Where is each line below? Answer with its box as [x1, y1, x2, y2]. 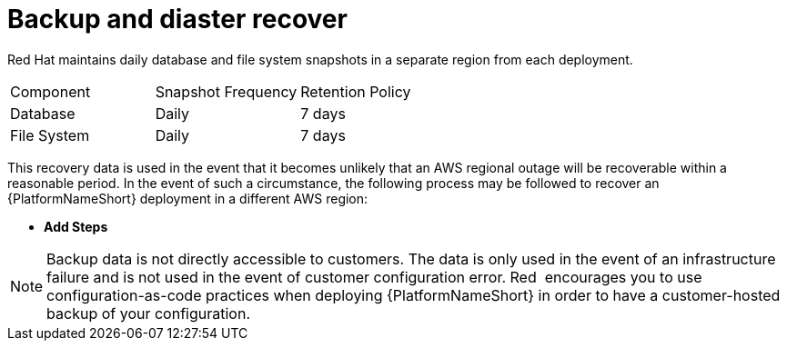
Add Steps [44, 218, 108, 234]
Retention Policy [300, 82, 411, 101]
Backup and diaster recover [7, 4, 348, 35]
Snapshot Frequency [155, 82, 298, 101]
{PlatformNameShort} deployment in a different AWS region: [7, 190, 368, 206]
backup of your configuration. [46, 303, 250, 323]
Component [10, 82, 91, 101]
